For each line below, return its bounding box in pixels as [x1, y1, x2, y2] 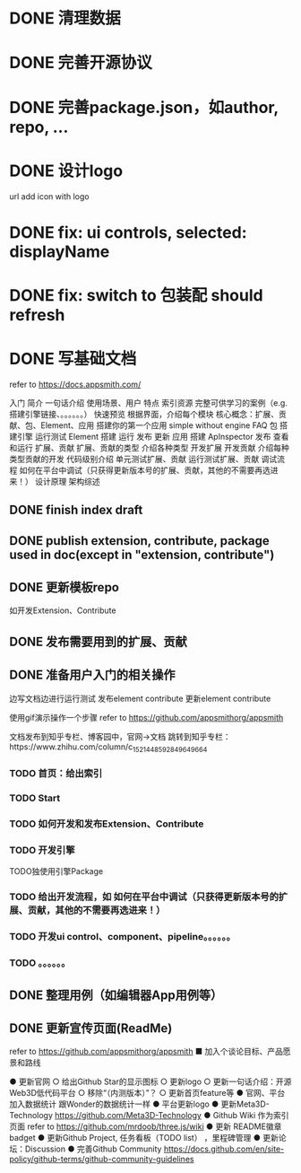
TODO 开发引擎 [9, 845, 75, 857]
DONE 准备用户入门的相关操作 [9, 668, 176, 683]
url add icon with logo [9, 190, 90, 202]
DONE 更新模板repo [9, 580, 119, 595]
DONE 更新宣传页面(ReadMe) [9, 1020, 173, 1037]
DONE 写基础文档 [9, 349, 137, 369]
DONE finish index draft [9, 503, 143, 518]
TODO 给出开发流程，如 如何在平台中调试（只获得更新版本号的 [9, 890, 279, 903]
